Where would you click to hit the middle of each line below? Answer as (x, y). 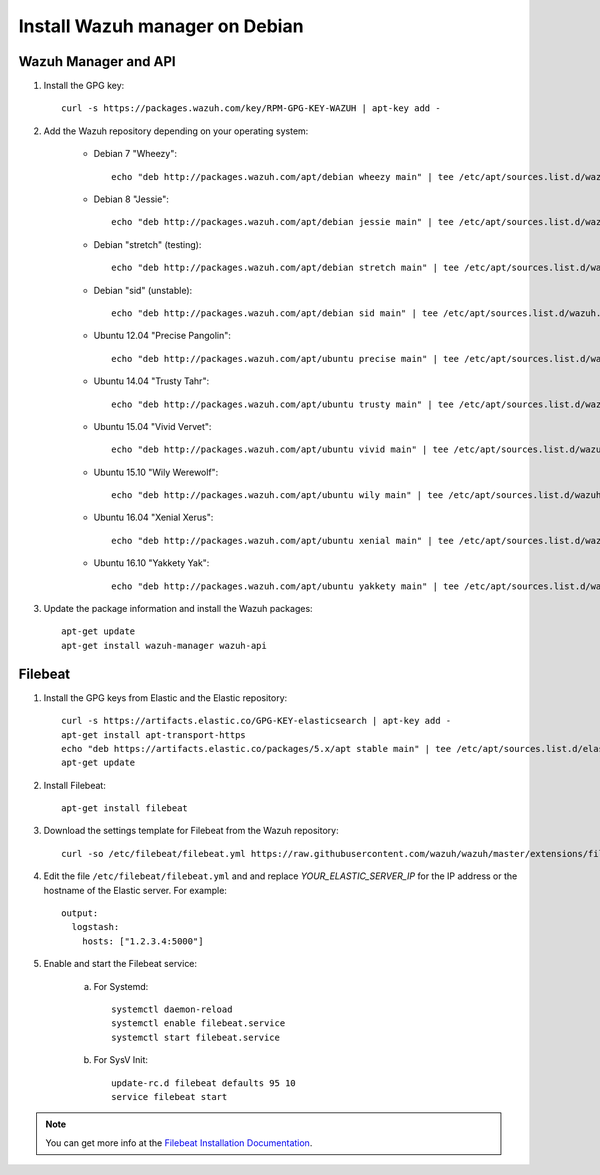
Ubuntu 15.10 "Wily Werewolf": (156, 472)
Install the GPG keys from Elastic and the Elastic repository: (165, 697)
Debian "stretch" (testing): (147, 244)
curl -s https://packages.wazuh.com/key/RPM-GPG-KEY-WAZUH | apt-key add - (251, 108)
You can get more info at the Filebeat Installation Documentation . (179, 1142)
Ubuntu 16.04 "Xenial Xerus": (153, 517)
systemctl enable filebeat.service (198, 1023)
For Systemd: (121, 986)
